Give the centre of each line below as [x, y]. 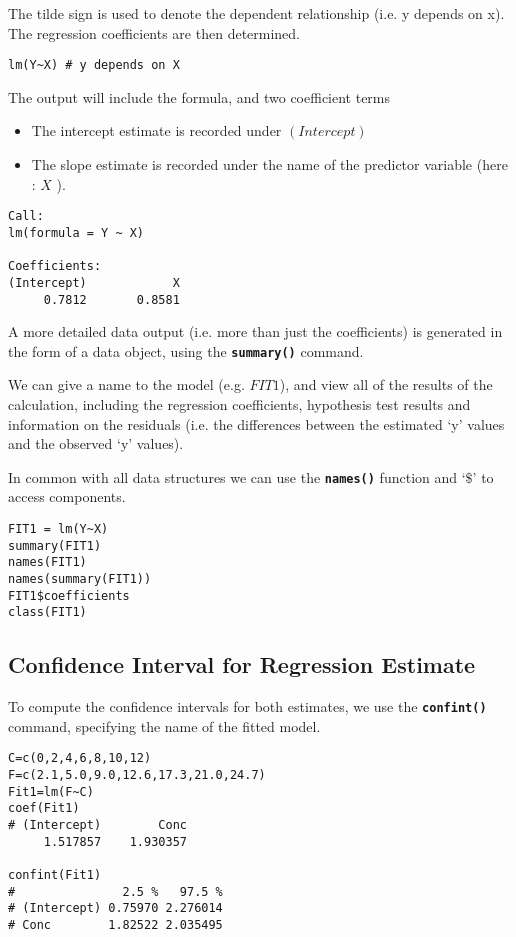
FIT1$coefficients [69, 595]
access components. [67, 496]
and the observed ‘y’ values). [96, 443]
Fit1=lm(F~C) [51, 791]
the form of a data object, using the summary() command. [186, 350]
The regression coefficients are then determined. [154, 32]
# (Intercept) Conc [97, 825]
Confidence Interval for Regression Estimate [242, 664]
